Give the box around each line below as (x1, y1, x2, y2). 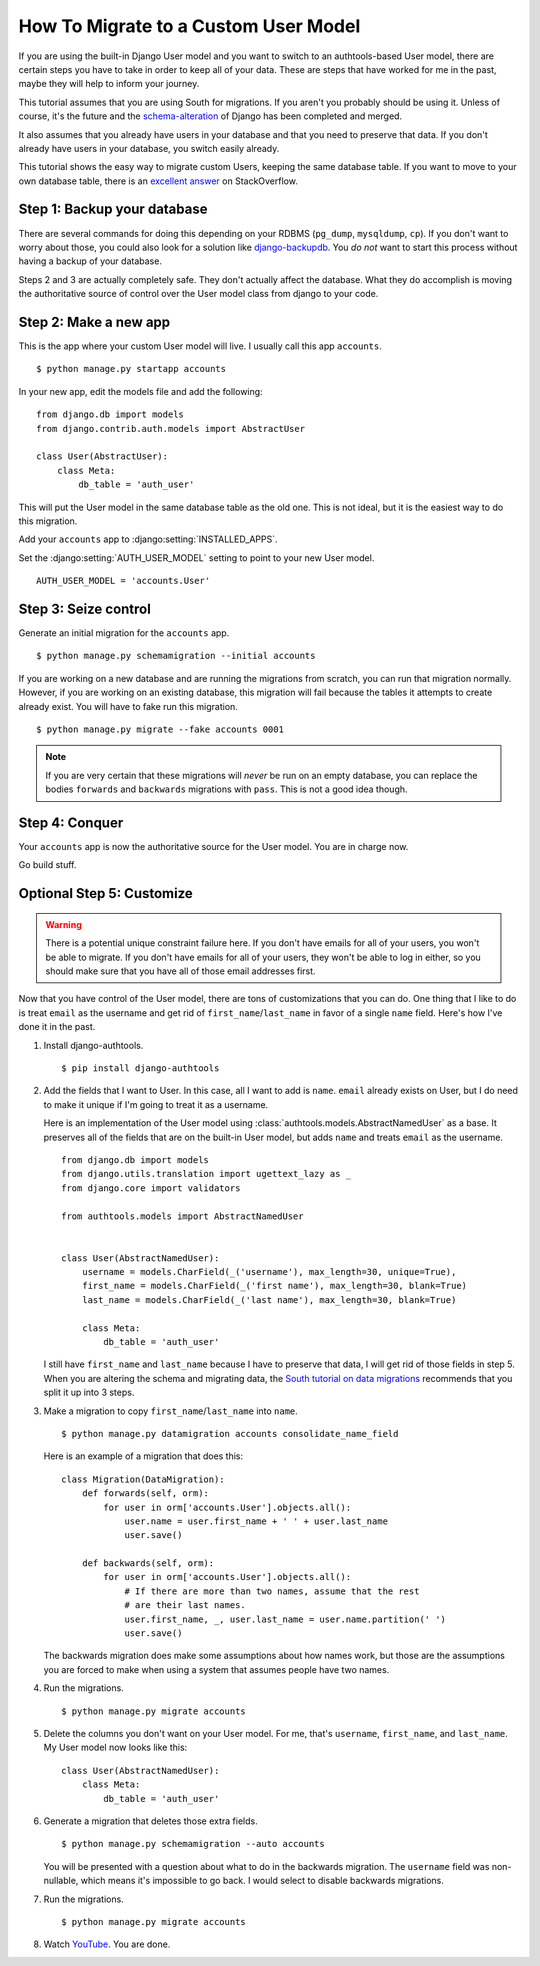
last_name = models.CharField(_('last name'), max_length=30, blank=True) (81, 1294, 457, 1305)
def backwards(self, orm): (81, 1558, 215, 1569)
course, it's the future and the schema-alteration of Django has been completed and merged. (18, 110, 403, 122)
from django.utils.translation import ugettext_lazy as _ (61, 1168, 352, 1180)
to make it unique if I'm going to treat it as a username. (43, 1098, 269, 1110)
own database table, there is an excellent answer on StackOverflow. (18, 175, 299, 187)
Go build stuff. (18, 859, 77, 871)
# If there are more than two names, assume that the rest (124, 1585, 420, 1597)
